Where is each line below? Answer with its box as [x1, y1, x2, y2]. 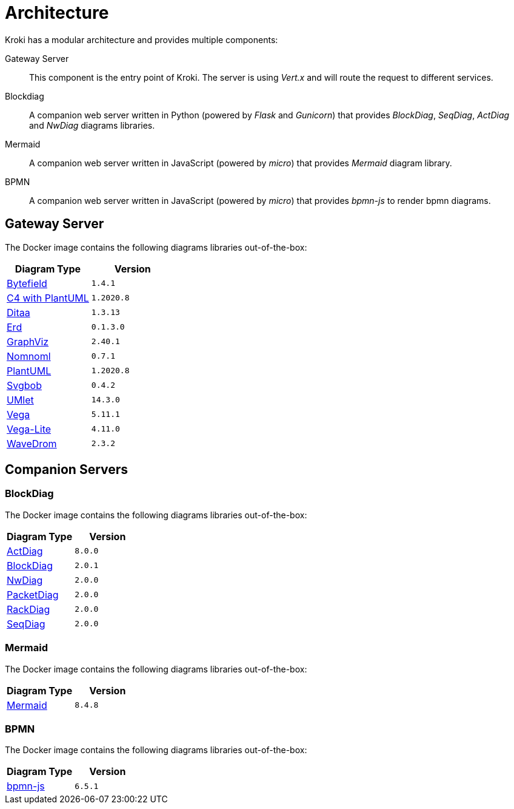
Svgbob [7, 379, 42, 391]
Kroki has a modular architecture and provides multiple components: [5, 34, 278, 45]
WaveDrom [7, 437, 57, 450]
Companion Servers [5, 462, 128, 478]
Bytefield [7, 277, 47, 289]
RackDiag [7, 603, 50, 615]
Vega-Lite [7, 422, 52, 435]
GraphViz [7, 335, 49, 348]
